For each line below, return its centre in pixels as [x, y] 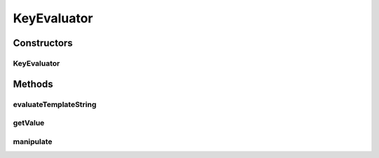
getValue [29, 123]
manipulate [33, 141]
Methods [33, 84]
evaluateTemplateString [55, 104]
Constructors [43, 43]
